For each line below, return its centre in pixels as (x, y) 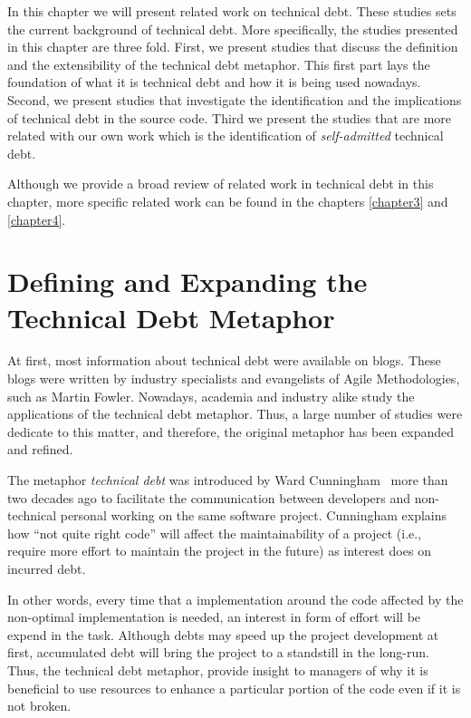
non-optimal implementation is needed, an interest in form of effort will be (214, 617)
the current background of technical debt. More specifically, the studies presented (233, 29)
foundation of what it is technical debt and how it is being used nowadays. (214, 82)
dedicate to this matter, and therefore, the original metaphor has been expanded (231, 431)
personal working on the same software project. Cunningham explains (254, 515)
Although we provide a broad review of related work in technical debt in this (221, 184)
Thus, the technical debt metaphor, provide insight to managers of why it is (218, 669)
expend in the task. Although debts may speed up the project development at (223, 634)
